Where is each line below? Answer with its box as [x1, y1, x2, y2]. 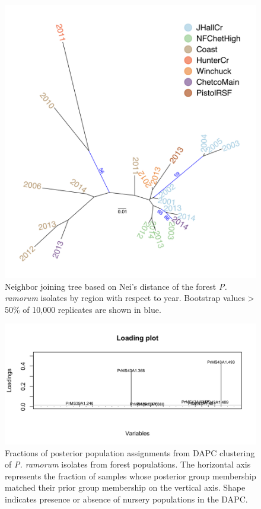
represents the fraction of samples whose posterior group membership [5, 469, 256, 482]
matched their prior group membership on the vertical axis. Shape [5, 481, 246, 494]
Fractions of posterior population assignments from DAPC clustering [5, 446, 255, 459]
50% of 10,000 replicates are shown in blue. [5, 303, 161, 315]
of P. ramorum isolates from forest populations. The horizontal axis [5, 458, 251, 470]
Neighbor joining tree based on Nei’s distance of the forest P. [5, 280, 227, 292]
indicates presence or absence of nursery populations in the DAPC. [5, 492, 248, 505]
